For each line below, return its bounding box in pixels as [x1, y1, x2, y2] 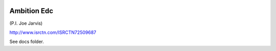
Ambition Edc [9, 7, 54, 15]
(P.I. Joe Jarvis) [9, 20, 43, 26]
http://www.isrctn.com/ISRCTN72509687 [9, 29, 97, 35]
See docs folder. [9, 38, 44, 45]
